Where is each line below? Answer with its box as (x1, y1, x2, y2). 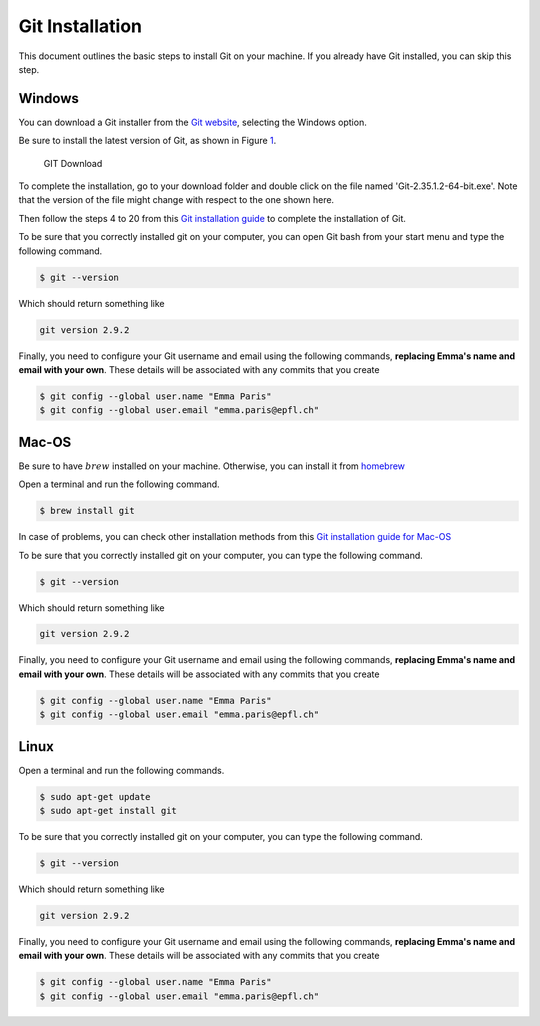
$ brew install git (39, 505, 135, 517)
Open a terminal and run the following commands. (18, 764, 225, 776)
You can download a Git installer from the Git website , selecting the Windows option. (18, 116, 367, 128)
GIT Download (43, 157, 103, 169)
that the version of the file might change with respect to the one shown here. (18, 194, 335, 206)
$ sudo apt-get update (39, 791, 151, 802)
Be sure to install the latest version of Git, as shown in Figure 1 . (18, 135, 277, 147)
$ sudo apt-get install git (39, 805, 177, 817)
